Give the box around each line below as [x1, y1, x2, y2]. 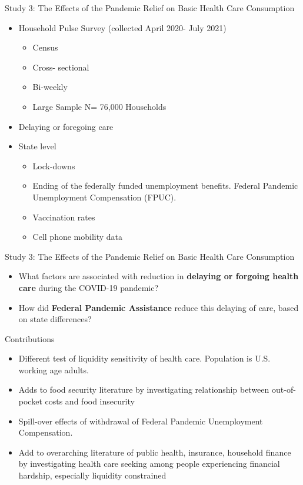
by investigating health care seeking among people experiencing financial [18, 457, 280, 470]
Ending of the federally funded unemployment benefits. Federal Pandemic [32, 179, 298, 192]
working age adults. [18, 363, 89, 376]
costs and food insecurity [45, 395, 135, 407]
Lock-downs [32, 159, 75, 172]
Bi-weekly [32, 81, 68, 93]
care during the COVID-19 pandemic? [18, 281, 159, 293]
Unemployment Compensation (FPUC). [32, 190, 177, 203]
